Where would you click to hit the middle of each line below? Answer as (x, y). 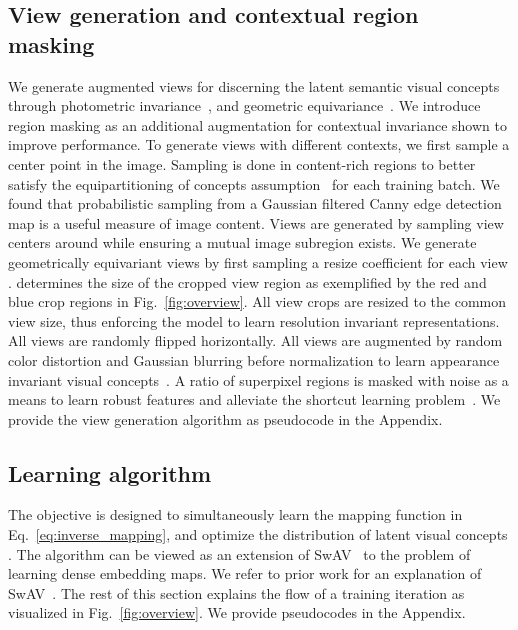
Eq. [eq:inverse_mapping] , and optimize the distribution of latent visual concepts (258, 534)
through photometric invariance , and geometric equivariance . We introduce (244, 105)
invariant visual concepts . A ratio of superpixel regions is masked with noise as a (258, 379)
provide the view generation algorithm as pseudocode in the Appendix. (225, 418)
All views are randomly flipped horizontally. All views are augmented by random (255, 340)
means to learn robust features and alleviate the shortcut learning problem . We (254, 399)
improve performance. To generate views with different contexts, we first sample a (259, 144)
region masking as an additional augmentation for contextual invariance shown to (257, 124)
